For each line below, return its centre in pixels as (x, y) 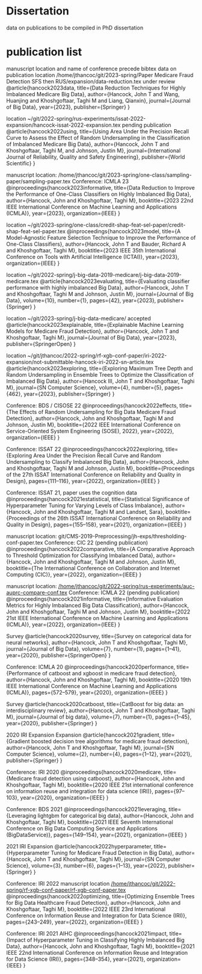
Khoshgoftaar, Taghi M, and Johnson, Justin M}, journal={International (93, 150)
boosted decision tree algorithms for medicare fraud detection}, (110, 741)
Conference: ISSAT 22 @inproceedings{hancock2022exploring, (85, 449)
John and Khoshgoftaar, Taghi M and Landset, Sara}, (99, 511)
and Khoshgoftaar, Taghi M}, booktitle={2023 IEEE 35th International (91, 250)
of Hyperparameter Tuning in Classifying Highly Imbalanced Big (106, 940)
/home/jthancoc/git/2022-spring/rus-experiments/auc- (127, 586)
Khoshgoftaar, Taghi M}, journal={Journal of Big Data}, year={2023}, (91, 337)
